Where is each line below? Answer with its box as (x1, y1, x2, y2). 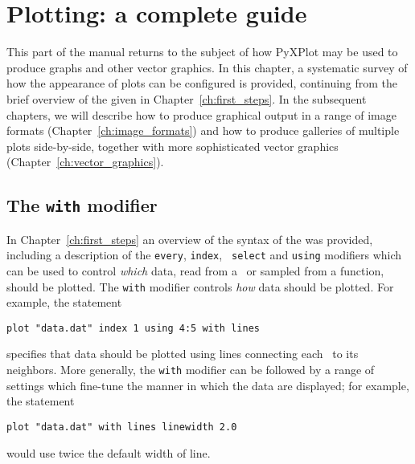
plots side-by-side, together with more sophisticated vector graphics (6, 137, 339, 154)
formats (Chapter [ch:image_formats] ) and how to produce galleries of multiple (6, 122, 400, 139)
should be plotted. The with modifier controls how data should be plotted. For (6, 278, 394, 295)
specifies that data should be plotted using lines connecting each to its (6, 345, 359, 362)
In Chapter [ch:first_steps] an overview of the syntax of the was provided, (6, 230, 373, 247)
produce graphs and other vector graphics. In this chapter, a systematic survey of (6, 59, 408, 75)
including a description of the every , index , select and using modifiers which (6, 246, 402, 263)
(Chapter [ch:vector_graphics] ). (6, 153, 164, 170)
